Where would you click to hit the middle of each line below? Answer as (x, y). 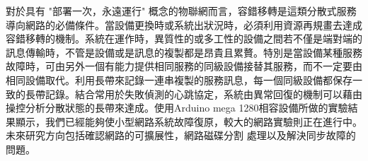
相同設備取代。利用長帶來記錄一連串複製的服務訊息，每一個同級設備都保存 (179, 79)
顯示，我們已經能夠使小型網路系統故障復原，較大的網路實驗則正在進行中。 (189, 121)
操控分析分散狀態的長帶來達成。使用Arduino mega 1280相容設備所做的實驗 (177, 108)
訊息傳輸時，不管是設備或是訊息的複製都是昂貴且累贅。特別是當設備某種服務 (184, 52)
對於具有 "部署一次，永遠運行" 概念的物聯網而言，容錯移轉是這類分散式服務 (181, 11)
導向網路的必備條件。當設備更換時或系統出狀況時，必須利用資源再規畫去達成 (184, 24)
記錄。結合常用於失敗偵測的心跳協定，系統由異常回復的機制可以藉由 (203, 94)
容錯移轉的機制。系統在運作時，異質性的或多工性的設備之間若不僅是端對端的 (184, 38)
